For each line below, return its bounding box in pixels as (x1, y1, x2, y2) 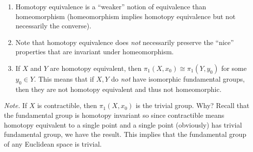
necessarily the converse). (15, 21, 92, 31)
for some (221, 63, 247, 73)
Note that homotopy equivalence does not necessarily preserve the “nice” (15, 37, 234, 47)
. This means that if (34, 73, 94, 84)
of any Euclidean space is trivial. (4, 138, 102, 149)
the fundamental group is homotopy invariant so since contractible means (4, 109, 225, 120)
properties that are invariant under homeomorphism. (15, 46, 174, 57)
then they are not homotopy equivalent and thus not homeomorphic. (15, 84, 222, 94)
